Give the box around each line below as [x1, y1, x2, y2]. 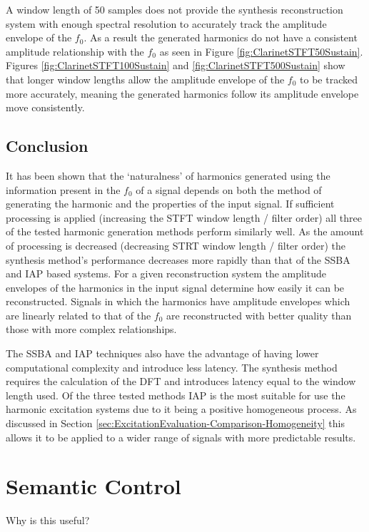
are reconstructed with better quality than [166, 307, 352, 322]
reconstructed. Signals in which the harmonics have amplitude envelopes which [6, 294, 350, 309]
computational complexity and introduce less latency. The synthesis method [6, 359, 338, 374]
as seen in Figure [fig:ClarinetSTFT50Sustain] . [159, 44, 363, 58]
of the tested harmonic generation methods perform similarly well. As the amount [6, 224, 364, 239]
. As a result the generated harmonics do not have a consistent [84, 30, 358, 45]
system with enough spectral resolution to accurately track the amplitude [6, 16, 327, 31]
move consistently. [6, 100, 85, 115]
